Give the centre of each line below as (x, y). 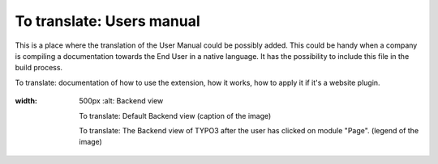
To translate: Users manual (107, 21)
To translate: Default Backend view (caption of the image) (175, 116)
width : (26, 101)
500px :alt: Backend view (121, 101)
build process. (39, 68)
